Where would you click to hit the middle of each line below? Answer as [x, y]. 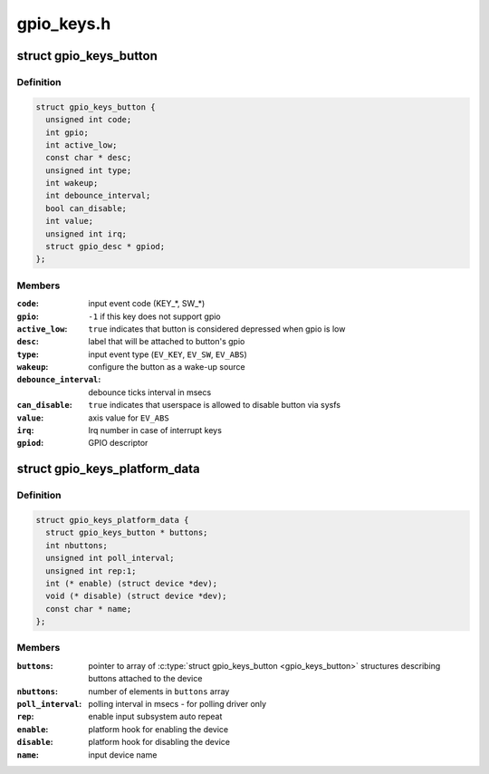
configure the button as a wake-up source [167, 367]
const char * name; [89, 609]
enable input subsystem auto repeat [155, 717]
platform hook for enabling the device [158, 729]
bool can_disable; [86, 208]
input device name [123, 755]
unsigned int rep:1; [91, 571]
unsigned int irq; [86, 234]
